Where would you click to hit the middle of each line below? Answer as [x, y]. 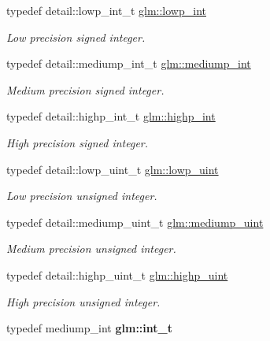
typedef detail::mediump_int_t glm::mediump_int [129, 63]
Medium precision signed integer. [85, 89]
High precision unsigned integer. [83, 301]
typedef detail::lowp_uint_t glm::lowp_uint [113, 169]
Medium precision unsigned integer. [91, 248]
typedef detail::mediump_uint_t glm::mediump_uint [135, 222]
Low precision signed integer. [76, 37]
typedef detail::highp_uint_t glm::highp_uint [117, 274]
